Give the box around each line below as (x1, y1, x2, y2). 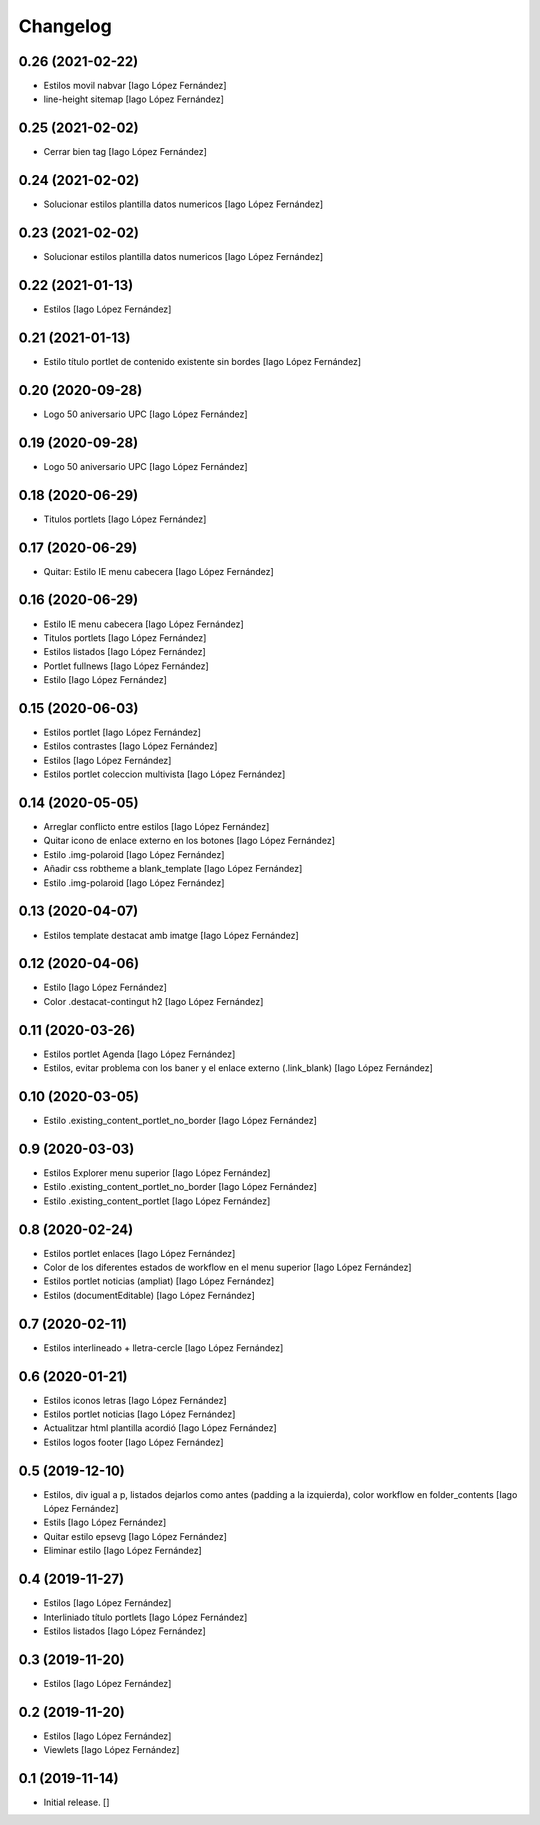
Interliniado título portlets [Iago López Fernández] (43, 1611, 248, 1623)
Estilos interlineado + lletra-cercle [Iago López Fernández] (43, 1341, 284, 1354)
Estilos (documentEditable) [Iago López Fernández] (43, 1289, 255, 1301)
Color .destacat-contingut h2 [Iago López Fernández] (43, 995, 264, 1007)
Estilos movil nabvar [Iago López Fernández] (43, 80, 227, 92)
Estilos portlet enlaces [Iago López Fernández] (43, 1247, 236, 1259)
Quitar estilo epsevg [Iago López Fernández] (43, 1530, 227, 1542)
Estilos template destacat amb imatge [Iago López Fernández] (43, 929, 299, 941)
